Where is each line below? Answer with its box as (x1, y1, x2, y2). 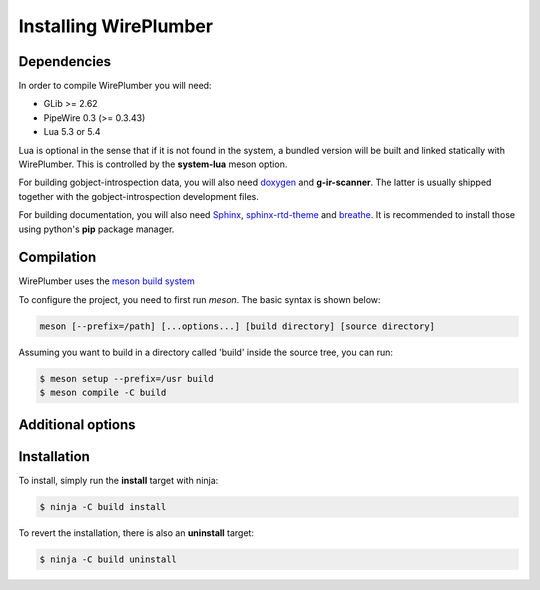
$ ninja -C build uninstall (39, 553, 177, 565)
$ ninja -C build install (39, 501, 167, 512)
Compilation (18, 249, 97, 266)
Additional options (18, 416, 136, 433)
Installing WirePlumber (18, 15, 214, 37)
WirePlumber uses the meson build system (18, 275, 195, 287)
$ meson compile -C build (39, 387, 167, 399)
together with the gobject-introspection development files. (18, 190, 259, 202)
